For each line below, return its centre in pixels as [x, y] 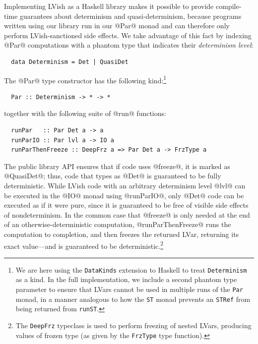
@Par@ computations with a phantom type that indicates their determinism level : [129, 45]
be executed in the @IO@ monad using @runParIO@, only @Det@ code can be [124, 195]
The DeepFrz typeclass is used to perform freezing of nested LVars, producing [133, 325]
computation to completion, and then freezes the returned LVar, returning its [122, 234]
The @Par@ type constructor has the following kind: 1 [85, 79]
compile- [228, 6]
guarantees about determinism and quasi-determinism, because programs [130, 16]
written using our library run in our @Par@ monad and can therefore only [117, 26]
